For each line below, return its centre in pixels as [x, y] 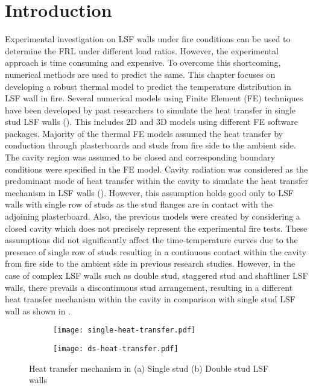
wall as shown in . [38, 310]
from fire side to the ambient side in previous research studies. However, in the [150, 263]
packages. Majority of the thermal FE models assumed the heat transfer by [144, 133]
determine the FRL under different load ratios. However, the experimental [142, 50]
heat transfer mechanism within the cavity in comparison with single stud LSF [150, 299]
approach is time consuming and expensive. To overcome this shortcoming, [143, 62]
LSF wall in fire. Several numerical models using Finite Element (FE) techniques [154, 98]
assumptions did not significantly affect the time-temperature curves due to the [151, 240]
